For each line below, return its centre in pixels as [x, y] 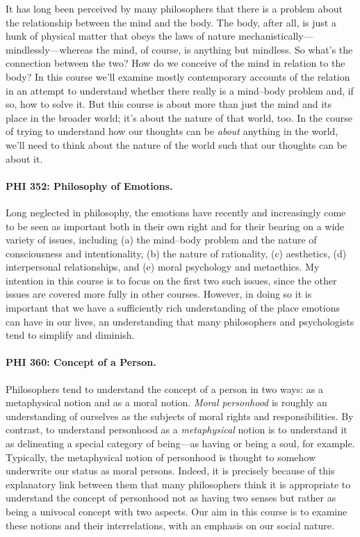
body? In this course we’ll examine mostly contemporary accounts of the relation [178, 76]
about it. [24, 158]
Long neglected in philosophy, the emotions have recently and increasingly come [176, 212]
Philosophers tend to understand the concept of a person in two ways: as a [164, 388]
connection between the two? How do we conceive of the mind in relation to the [175, 63]
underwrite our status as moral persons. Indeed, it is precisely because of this [170, 471]
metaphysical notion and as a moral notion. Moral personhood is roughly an [166, 402]
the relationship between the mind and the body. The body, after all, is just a [171, 22]
